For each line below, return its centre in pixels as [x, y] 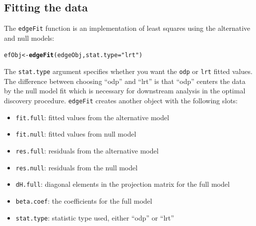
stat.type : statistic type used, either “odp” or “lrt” [95, 217]
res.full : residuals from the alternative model [87, 150]
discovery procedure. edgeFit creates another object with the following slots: [121, 100]
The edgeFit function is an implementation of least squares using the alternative [127, 28]
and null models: [29, 38]
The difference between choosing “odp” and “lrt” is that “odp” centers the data [125, 81]
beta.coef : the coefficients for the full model [84, 200]
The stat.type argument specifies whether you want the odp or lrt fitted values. [128, 71]
